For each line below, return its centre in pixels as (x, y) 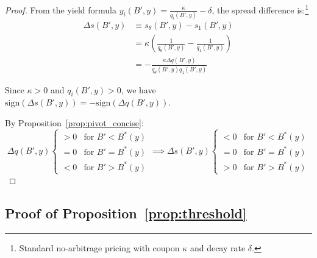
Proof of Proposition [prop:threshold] (126, 213)
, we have (138, 89)
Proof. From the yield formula (61, 9)
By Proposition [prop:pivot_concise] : (74, 123)
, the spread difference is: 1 (260, 9)
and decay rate (218, 247)
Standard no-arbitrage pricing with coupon (99, 247)
